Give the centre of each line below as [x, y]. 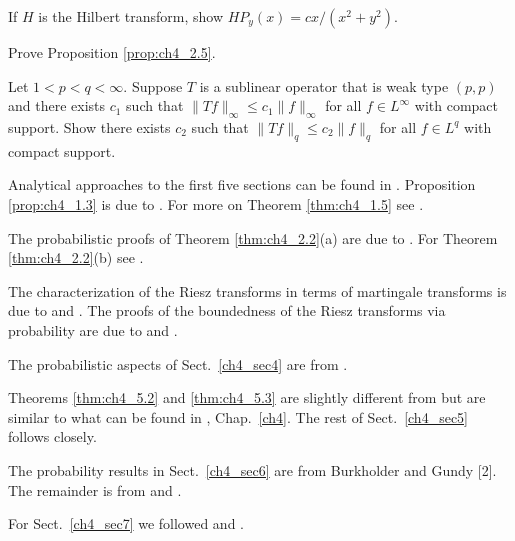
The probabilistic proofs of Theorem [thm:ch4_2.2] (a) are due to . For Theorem [253, 237]
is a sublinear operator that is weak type [324, 85]
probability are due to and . [93, 329]
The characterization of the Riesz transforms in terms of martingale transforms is [257, 290]
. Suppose [153, 85]
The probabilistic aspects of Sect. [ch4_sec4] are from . [178, 363]
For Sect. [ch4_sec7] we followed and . [126, 523]
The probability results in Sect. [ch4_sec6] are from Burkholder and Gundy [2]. [252, 469]
